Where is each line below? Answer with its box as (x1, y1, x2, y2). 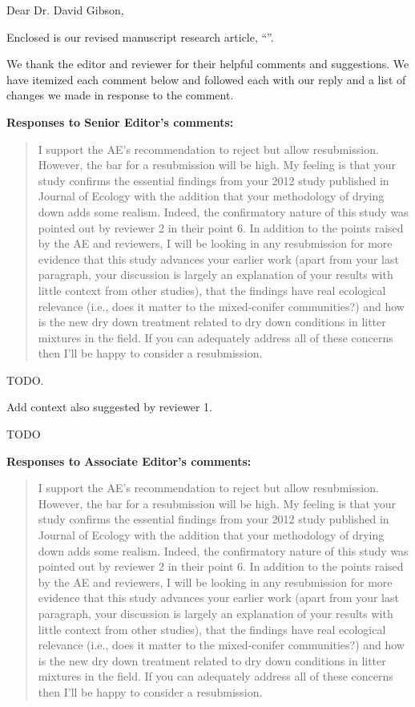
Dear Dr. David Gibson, (6, 2, 124, 18)
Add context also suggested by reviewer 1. (6, 398, 212, 415)
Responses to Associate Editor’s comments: (6, 452, 252, 469)
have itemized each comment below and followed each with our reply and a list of (6, 71, 406, 87)
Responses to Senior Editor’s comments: (6, 113, 234, 130)
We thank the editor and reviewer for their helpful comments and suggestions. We (6, 55, 409, 72)
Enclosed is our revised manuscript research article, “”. (6, 28, 274, 45)
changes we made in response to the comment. (6, 87, 234, 103)
